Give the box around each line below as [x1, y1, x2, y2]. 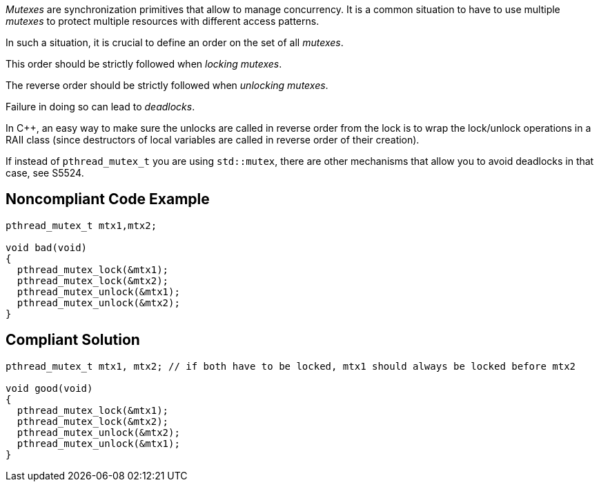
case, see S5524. [6, 167, 84, 179]
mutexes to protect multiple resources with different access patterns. [6, 15, 320, 27]
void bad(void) [6, 241, 88, 253]
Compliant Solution [6, 331, 140, 349]
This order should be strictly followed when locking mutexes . [6, 58, 282, 70]
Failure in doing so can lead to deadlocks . [6, 101, 195, 112]
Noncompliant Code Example [6, 190, 210, 208]
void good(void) [6, 382, 93, 394]
